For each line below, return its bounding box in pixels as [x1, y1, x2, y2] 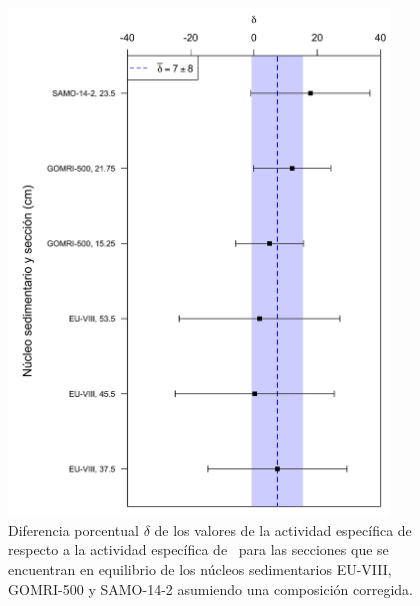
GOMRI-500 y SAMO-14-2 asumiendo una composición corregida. [8, 578, 413, 599]
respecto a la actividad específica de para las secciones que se [8, 539, 389, 560]
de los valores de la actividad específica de [154, 519, 412, 540]
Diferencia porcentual [8, 519, 139, 540]
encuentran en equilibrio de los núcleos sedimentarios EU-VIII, [8, 558, 392, 579]
